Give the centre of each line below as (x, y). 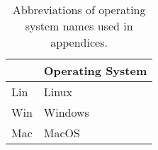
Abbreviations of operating (79, 10)
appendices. (79, 42)
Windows (66, 112)
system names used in (79, 26)
